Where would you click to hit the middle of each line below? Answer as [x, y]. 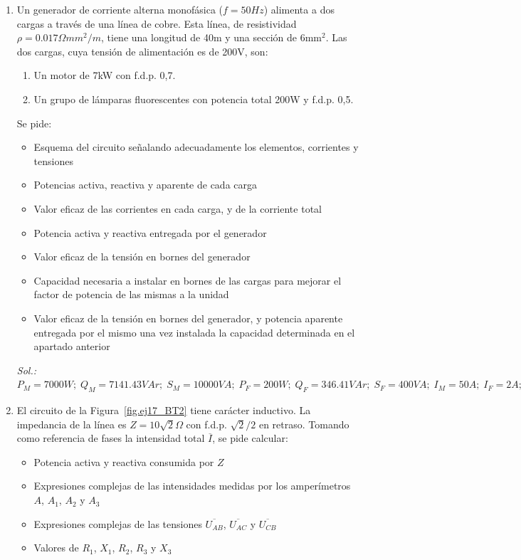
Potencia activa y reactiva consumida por [124, 461]
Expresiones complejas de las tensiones [118, 523]
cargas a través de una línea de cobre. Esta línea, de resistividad [157, 23]
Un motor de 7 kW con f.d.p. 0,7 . [105, 75]
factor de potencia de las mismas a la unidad [131, 294]
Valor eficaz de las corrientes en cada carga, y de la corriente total [178, 208]
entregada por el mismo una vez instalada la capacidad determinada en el [194, 332]
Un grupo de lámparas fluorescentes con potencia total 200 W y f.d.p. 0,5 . [194, 99]
